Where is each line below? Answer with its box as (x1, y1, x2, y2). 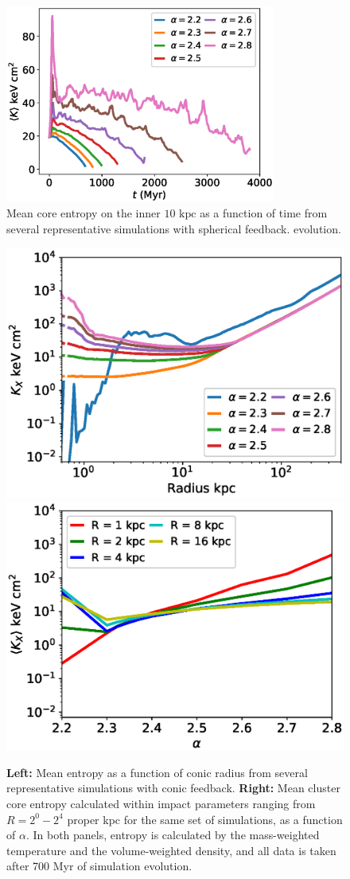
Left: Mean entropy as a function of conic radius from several (6, 764, 308, 780)
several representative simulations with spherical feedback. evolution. (6, 220, 341, 236)
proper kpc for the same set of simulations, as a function (67, 811, 343, 827)
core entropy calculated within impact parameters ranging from (6, 795, 316, 811)
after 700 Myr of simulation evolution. (6, 858, 192, 874)
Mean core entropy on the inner (6, 205, 161, 221)
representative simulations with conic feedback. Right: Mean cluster (6, 779, 340, 796)
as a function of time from (200, 205, 328, 221)
